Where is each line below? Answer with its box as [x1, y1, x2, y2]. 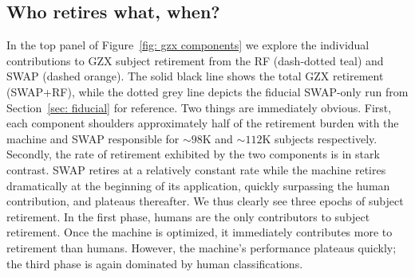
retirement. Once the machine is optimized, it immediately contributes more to [6, 224, 393, 240]
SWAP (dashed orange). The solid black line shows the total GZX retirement [6, 68, 384, 84]
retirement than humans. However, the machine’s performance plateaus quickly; [6, 239, 397, 256]
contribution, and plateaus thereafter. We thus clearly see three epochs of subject [6, 193, 404, 209]
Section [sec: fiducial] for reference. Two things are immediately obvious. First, [6, 99, 392, 115]
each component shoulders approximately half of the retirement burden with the [6, 115, 399, 131]
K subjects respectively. [262, 130, 377, 146]
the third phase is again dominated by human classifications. [6, 255, 303, 271]
